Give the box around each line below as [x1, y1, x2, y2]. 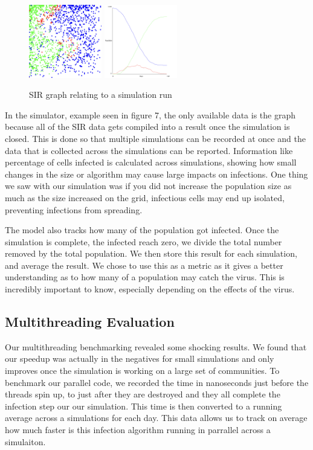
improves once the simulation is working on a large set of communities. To [5, 364, 280, 377]
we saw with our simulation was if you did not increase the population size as [5, 179, 292, 192]
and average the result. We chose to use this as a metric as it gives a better [5, 259, 283, 271]
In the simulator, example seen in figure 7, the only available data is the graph [5, 108, 296, 121]
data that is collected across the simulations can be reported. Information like [5, 144, 293, 156]
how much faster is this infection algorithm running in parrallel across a [5, 423, 271, 436]
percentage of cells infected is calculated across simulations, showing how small [5, 156, 297, 169]
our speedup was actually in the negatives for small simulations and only [5, 352, 274, 365]
